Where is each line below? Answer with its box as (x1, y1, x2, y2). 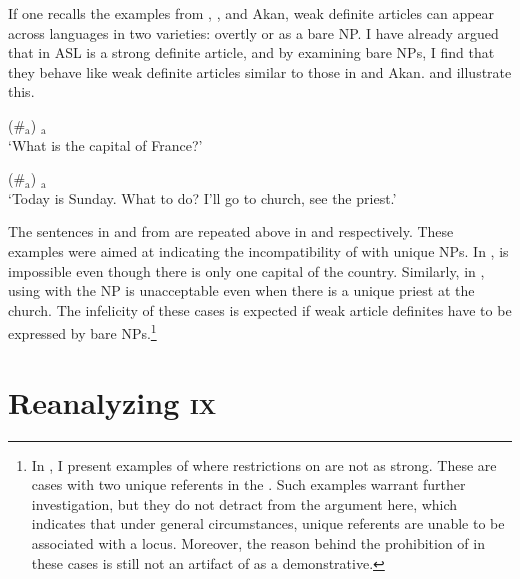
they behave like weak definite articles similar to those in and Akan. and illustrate (8, 61, 512, 82)
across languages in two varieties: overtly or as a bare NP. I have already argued (8, 22, 499, 43)
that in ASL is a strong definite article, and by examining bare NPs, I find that (8, 42, 495, 63)
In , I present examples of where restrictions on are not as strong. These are (31, 454, 497, 475)
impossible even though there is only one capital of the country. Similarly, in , (8, 260, 485, 281)
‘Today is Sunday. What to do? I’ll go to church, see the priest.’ (8, 187, 397, 208)
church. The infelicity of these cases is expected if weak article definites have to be (8, 299, 512, 320)
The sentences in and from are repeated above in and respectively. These (8, 221, 454, 242)
